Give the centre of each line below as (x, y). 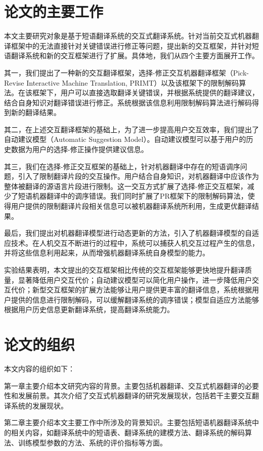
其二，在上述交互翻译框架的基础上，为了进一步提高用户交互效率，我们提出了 (131, 129)
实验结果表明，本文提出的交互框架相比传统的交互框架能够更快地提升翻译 (124, 270)
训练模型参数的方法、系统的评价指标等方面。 (92, 442)
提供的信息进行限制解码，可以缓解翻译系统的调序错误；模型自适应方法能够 (135, 299)
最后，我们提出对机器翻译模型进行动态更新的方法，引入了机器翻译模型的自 (128, 233)
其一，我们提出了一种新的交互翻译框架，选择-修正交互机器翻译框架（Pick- (126, 72)
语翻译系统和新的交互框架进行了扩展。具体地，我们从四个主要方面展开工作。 (131, 55)
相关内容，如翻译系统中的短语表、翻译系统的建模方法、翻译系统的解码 (128, 433)
